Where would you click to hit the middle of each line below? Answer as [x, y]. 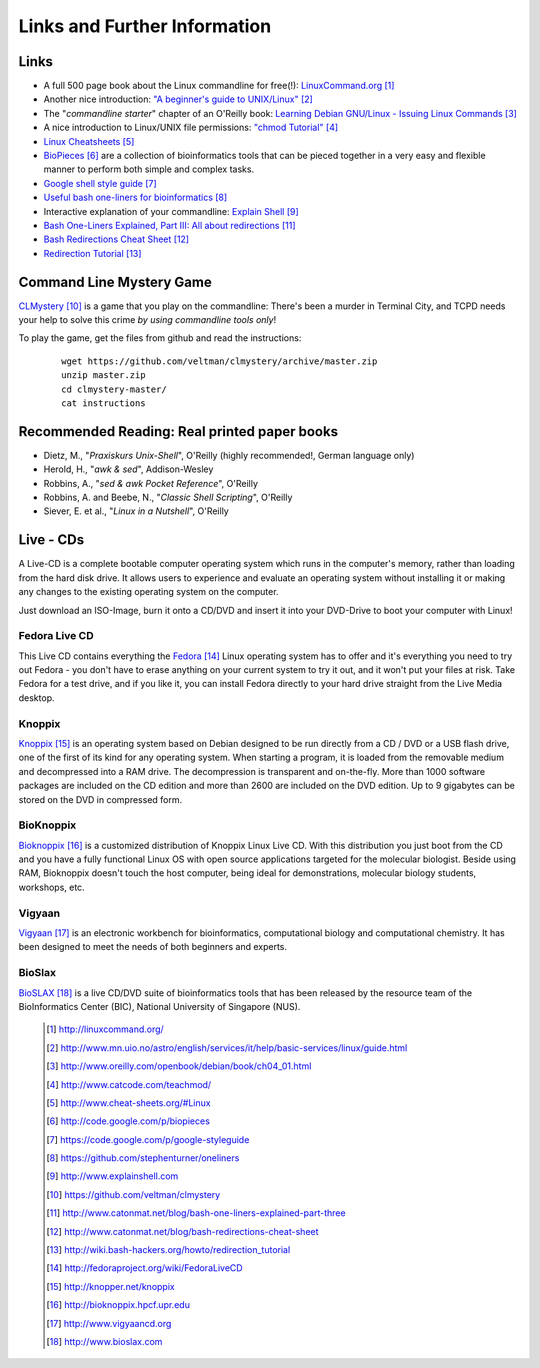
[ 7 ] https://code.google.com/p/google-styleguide [148, 1139]
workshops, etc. [51, 887]
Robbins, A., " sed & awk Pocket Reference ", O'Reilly [151, 483]
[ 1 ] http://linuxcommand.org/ [105, 1029]
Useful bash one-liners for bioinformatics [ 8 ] [135, 197]
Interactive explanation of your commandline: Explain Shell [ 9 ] [171, 211]
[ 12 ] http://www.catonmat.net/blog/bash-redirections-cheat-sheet [182, 1231]
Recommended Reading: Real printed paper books [178, 431]
